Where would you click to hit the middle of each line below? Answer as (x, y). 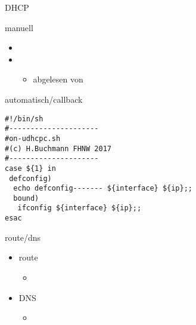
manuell (19, 27)
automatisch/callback (44, 99)
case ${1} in (30, 168)
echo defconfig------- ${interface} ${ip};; (103, 188)
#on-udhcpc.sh (33, 138)
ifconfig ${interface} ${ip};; (80, 208)
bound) (26, 198)
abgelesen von (58, 79)
